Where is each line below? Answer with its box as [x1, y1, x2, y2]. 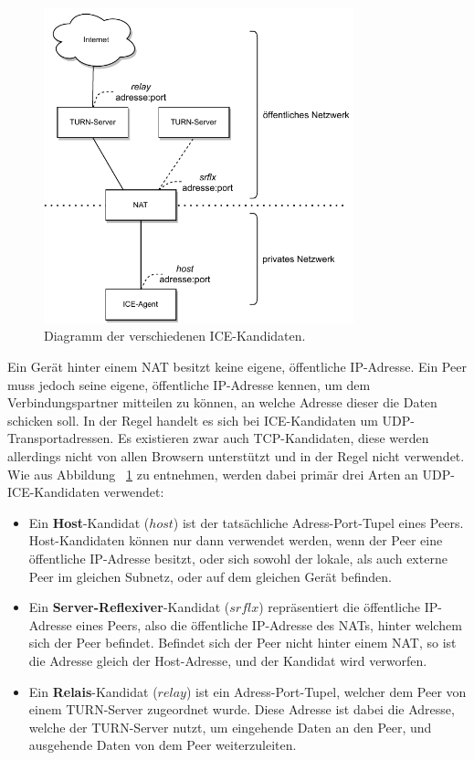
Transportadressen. [7, 428, 114, 448]
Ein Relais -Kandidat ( [28, 681, 158, 701]
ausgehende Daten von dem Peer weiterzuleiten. [28, 735, 297, 755]
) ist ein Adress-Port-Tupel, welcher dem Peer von [185, 681, 467, 701]
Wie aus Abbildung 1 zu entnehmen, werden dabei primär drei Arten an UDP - [7, 464, 455, 483]
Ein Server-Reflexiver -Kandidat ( [28, 597, 230, 617]
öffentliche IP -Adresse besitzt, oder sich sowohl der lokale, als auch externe [28, 548, 448, 567]
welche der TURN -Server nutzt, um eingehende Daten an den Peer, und [28, 717, 432, 736]
